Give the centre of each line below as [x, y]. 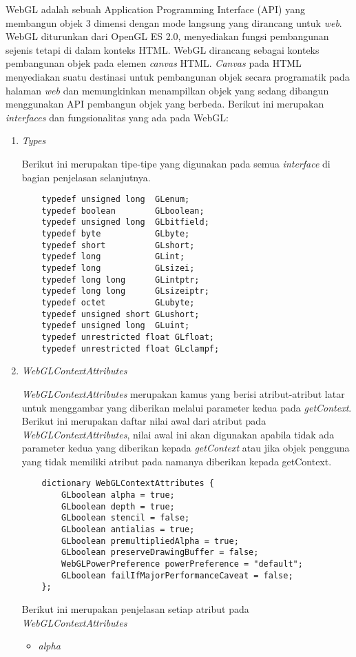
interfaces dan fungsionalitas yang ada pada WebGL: [117, 117]
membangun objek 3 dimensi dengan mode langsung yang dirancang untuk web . [174, 22]
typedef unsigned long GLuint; [116, 326]
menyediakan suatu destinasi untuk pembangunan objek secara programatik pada [178, 76]
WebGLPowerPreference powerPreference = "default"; [182, 564]
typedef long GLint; [113, 257]
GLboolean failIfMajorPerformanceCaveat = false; [177, 575]
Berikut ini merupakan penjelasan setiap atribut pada [135, 609]
